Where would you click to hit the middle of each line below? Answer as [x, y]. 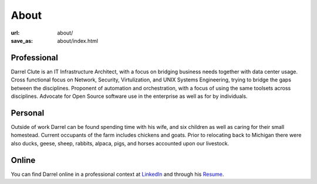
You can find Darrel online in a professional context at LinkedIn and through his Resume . [117, 174]
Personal [28, 113]
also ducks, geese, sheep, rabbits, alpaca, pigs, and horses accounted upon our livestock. [120, 143]
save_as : [22, 40]
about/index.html [78, 40]
